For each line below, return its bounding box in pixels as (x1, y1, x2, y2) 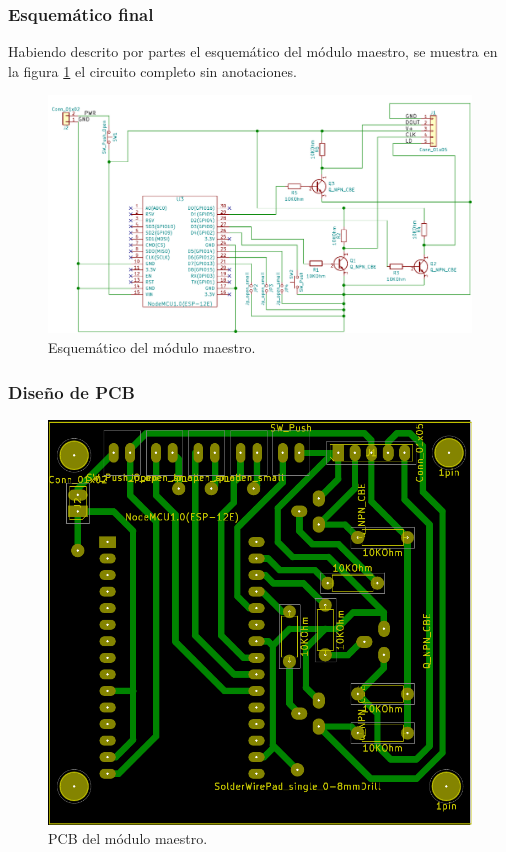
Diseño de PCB (8, 379, 135, 404)
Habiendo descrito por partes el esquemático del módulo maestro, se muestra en (8, 41, 498, 62)
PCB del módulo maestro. (48, 828, 208, 849)
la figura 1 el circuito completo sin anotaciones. (8, 60, 297, 81)
